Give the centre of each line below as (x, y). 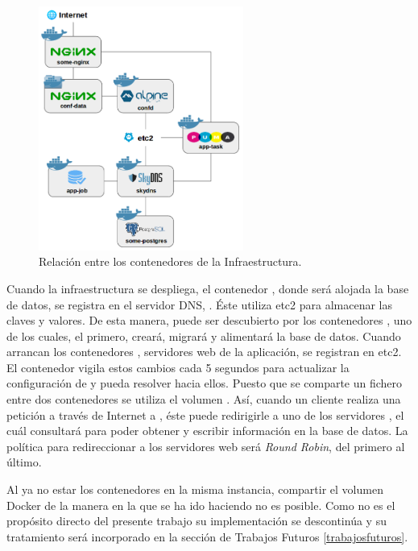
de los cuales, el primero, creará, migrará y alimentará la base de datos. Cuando (204, 336)
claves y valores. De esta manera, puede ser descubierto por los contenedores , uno (209, 320)
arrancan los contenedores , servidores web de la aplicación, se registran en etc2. (204, 352)
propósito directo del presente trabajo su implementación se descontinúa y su (197, 521)
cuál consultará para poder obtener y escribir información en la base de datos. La (207, 431)
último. (24, 462)
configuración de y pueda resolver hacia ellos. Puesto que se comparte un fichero (205, 383)
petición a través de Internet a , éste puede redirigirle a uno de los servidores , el (205, 414)
